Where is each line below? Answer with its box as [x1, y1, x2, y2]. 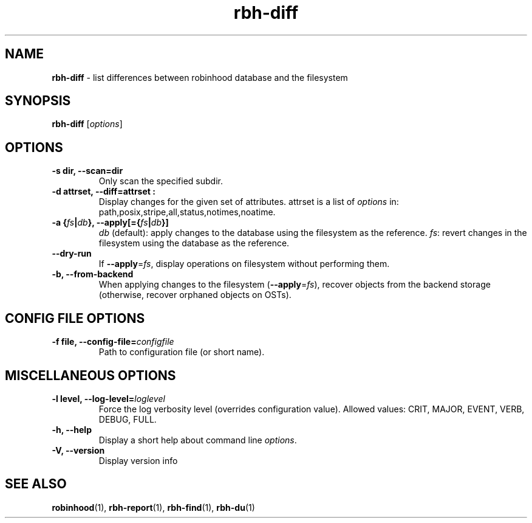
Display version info [98, 455, 178, 466]
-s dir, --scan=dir [52, 165, 123, 176]
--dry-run [52, 248, 92, 259]
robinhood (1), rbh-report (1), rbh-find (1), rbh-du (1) [52, 502, 255, 513]
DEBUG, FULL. [98, 414, 157, 424]
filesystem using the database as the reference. [98, 238, 290, 249]
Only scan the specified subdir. [98, 176, 223, 187]
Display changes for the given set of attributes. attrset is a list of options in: [98, 196, 399, 207]
